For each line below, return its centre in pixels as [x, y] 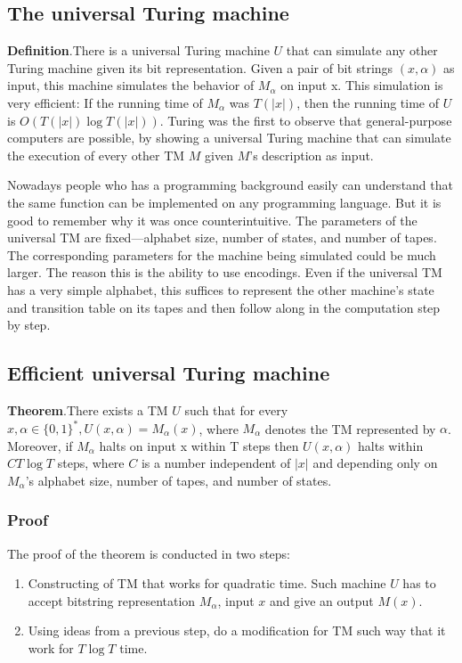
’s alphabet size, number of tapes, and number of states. [178, 480]
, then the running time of [368, 102]
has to [419, 583]
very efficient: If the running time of [105, 102]
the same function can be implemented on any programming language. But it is [224, 202]
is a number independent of [216, 463]
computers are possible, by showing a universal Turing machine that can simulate [229, 138]
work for [51, 647]
